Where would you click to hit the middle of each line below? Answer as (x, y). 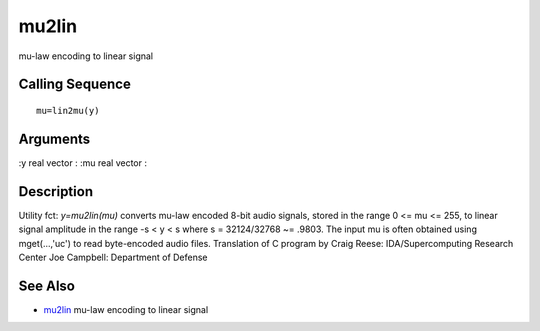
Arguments (54, 138)
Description (56, 191)
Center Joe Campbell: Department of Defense (113, 257)
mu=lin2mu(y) (68, 110)
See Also (46, 285)
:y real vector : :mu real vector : (83, 162)
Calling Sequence (75, 84)
